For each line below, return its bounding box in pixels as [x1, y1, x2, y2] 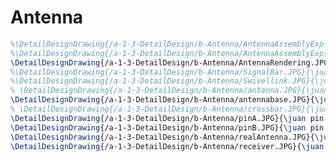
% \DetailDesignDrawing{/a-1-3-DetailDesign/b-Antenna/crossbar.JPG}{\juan [10, 104, 333, 115]
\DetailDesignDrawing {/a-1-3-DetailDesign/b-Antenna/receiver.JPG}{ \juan [10, 141, 325, 151]
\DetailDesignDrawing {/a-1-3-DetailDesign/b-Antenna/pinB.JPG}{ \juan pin [10, 122, 325, 133]
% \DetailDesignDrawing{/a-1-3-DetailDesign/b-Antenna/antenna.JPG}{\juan [10, 86, 329, 96]
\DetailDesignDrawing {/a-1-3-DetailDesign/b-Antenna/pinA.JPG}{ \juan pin [10, 113, 325, 123]
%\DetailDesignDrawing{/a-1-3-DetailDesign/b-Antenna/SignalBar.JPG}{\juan [10, 67, 333, 77]
